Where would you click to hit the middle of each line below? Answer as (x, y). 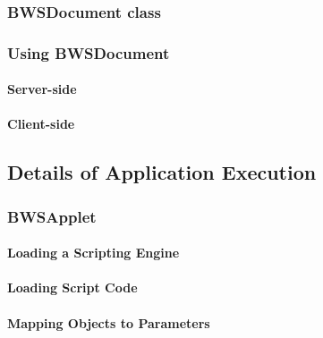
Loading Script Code (72, 287)
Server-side (42, 89)
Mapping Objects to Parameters (109, 322)
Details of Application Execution (162, 172)
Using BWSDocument (89, 52)
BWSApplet (52, 216)
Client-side (41, 124)
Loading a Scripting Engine (93, 253)
